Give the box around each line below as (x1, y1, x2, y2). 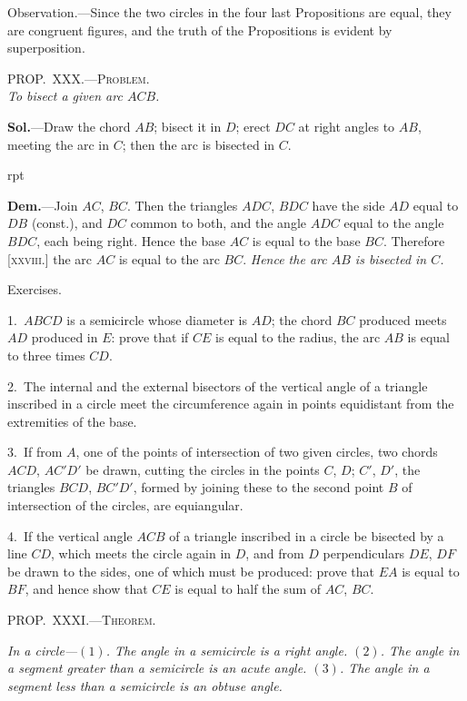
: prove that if (111, 328, 189, 347)
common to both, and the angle (130, 213, 306, 232)
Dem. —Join (7, 195, 78, 214)
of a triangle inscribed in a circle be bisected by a (169, 526, 444, 545)
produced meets (359, 310, 447, 329)
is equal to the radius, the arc (215, 328, 381, 347)
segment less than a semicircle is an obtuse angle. (7, 676, 283, 695)
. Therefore (383, 231, 445, 250)
